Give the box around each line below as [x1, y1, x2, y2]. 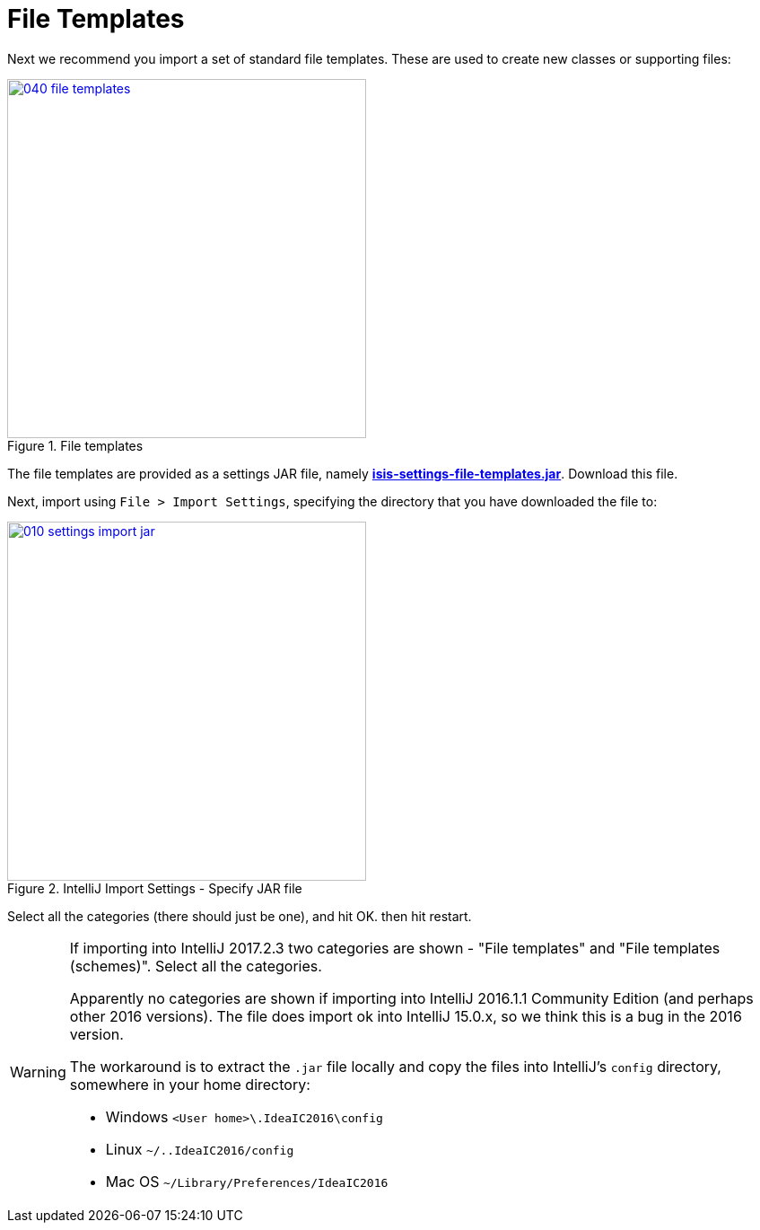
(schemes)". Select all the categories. [69, 956, 322, 975]
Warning [10, 1062, 66, 1081]
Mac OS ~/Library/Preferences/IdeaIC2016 [105, 1172, 389, 1190]
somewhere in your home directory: [69, 1075, 310, 1094]
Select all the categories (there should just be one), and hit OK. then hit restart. [7, 908, 472, 924]
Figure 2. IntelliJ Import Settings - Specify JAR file [7, 880, 302, 896]
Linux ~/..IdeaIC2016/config [105, 1139, 294, 1158]
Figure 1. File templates [7, 437, 144, 453]
